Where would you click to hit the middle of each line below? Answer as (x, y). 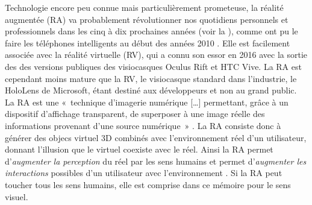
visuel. (17, 196)
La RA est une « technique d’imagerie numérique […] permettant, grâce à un (147, 102)
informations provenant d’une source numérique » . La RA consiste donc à (143, 125)
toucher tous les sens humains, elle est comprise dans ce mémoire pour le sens (148, 184)
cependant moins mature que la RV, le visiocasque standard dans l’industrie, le (151, 78)
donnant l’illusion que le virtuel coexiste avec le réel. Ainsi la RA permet (139, 149)
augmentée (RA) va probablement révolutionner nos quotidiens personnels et (147, 19)
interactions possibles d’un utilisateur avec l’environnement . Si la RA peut (144, 173)
